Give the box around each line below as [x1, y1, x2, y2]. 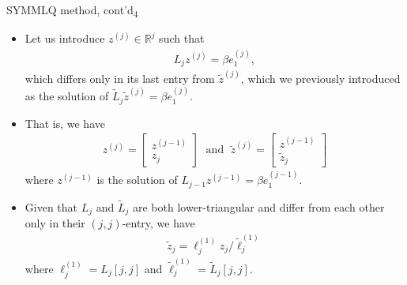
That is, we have [24, 114, 105, 131]
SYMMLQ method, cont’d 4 [6, 2, 138, 20]
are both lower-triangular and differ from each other [133, 198, 385, 215]
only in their [24, 215, 85, 231]
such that [159, 30, 205, 47]
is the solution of [96, 171, 178, 188]
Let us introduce [24, 30, 105, 47]
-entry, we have [122, 215, 195, 231]
